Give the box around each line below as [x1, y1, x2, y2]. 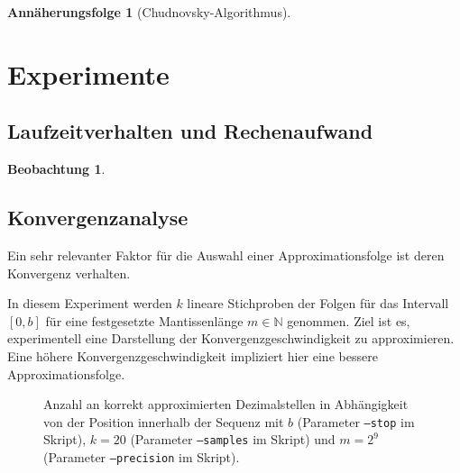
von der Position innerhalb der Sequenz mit [43, 412, 284, 431]
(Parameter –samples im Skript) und [130, 430, 336, 449]
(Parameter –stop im [297, 412, 415, 431]
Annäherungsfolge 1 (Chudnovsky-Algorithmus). [7, 3, 291, 21]
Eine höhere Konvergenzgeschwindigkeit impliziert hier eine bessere [7, 346, 378, 365]
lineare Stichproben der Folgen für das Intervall [187, 294, 449, 313]
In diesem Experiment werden [7, 294, 172, 313]
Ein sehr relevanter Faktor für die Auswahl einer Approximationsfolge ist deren [7, 245, 445, 264]
